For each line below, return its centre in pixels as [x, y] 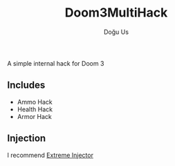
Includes [26, 85]
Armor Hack [34, 116]
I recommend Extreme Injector [50, 155]
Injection [27, 139]
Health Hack [35, 109]
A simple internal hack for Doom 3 [56, 63]
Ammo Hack [35, 102]
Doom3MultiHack [116, 13]
